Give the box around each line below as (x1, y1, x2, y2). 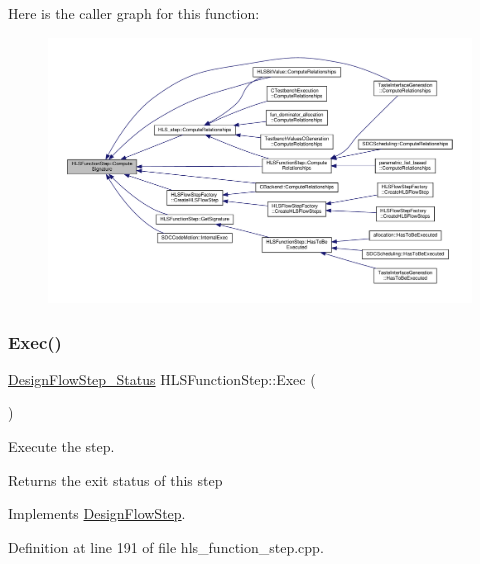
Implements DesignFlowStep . (8, 503, 186, 524)
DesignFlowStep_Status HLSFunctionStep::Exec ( (8, 368, 316, 389)
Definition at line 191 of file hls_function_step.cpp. (8, 536, 324, 557)
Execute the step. (8, 436, 115, 456)
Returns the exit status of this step (8, 469, 223, 490)
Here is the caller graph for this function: (8, 3, 260, 23)
